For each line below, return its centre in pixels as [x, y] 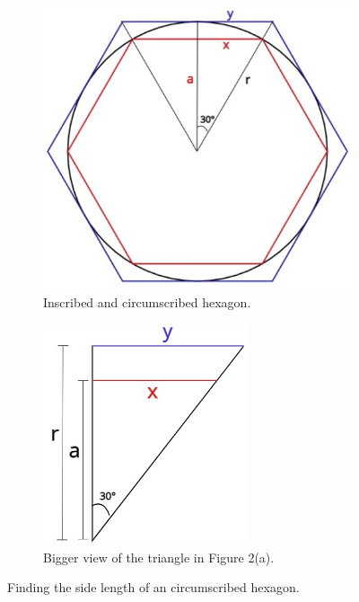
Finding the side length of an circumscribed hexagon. [153, 587]
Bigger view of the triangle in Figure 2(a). [159, 557]
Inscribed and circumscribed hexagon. [147, 302]
